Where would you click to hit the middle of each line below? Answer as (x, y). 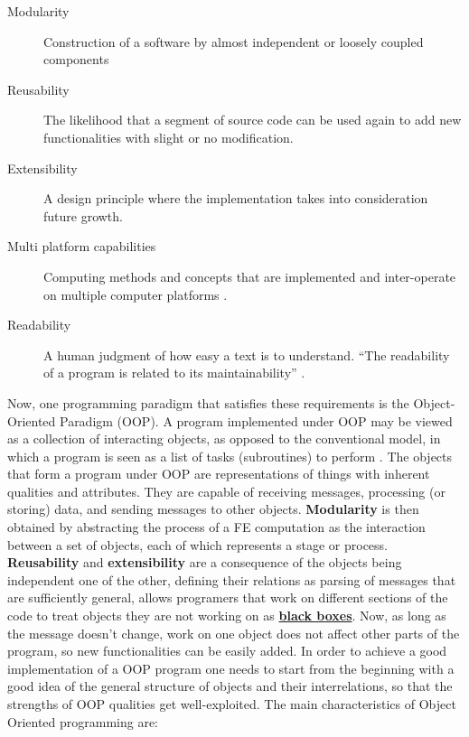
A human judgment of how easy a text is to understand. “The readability (247, 355)
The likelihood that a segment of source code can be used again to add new (253, 120)
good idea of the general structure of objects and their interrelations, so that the (230, 686)
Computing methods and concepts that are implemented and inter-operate (250, 276)
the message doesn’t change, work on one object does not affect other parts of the (234, 633)
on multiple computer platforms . (136, 294)
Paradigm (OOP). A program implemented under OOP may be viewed (256, 420)
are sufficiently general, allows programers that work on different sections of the (228, 597)
